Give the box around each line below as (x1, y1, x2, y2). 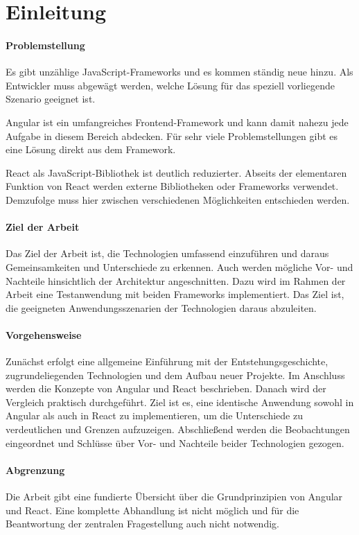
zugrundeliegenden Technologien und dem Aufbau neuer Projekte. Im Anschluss (6, 367, 345, 382)
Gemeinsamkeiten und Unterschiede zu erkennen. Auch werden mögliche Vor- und (6, 259, 353, 274)
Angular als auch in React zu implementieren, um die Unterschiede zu (6, 408, 303, 423)
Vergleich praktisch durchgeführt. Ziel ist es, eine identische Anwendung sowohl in (6, 394, 354, 409)
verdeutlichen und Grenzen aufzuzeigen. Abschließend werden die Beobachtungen (6, 422, 350, 437)
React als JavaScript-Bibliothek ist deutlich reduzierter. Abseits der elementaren (6, 165, 347, 179)
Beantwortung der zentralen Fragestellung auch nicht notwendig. (6, 516, 279, 531)
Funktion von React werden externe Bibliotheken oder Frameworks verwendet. (6, 179, 339, 193)
